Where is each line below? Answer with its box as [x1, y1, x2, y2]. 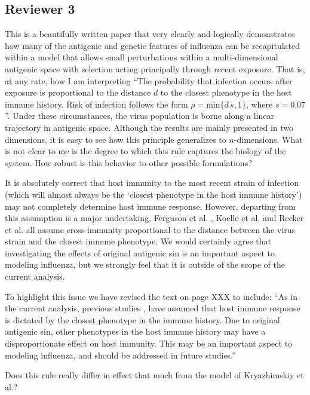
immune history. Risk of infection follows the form [5, 97, 188, 110]
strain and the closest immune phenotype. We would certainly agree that [5, 235, 272, 247]
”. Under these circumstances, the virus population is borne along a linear [5, 109, 274, 122]
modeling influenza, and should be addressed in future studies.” [5, 348, 236, 361]
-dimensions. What [234, 133, 303, 145]
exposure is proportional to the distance [5, 86, 151, 99]
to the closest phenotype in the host [160, 86, 292, 99]
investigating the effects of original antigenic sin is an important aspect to [5, 246, 275, 259]
